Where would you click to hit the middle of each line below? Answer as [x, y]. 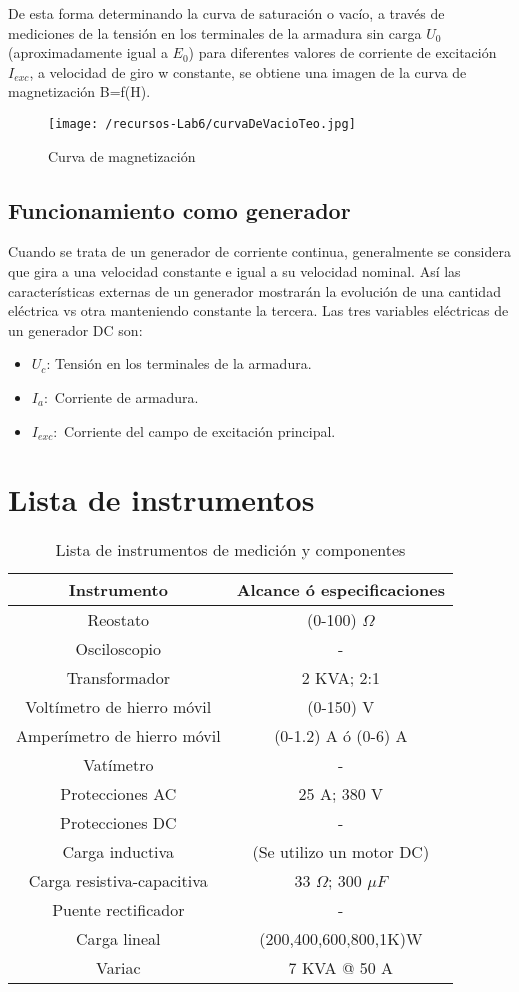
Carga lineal [118, 939]
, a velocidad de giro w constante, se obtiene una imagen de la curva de [248, 71]
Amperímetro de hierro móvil [118, 736]
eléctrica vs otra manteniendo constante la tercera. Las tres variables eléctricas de [258, 310]
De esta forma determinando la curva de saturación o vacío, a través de [226, 13]
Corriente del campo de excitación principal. [200, 430]
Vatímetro [118, 765]
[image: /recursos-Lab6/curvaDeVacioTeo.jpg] [202, 123]
